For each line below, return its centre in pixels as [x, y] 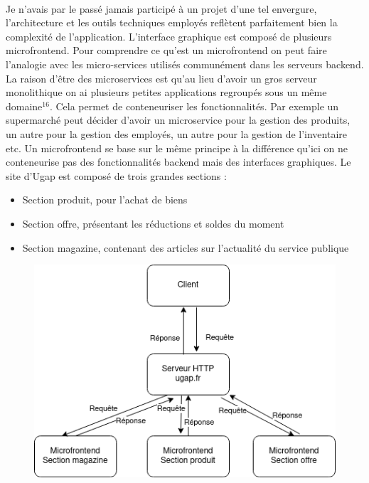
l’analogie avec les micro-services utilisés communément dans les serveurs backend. [185, 64]
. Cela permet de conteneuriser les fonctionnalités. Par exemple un [194, 106]
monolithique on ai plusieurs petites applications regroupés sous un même [166, 92]
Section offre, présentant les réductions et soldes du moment [153, 223]
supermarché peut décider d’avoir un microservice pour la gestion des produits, [178, 120]
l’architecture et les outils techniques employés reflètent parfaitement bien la [172, 22]
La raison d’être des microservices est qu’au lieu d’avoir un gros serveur [161, 78]
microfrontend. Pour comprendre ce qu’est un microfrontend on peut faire [166, 50]
